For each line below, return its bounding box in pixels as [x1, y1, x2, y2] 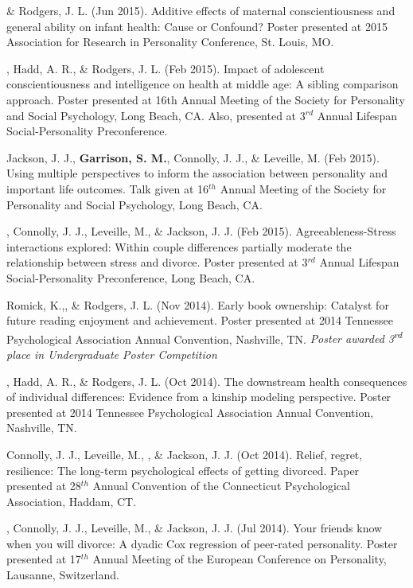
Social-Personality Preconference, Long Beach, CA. [6, 269, 255, 286]
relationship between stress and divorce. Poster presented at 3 [6, 254, 308, 271]
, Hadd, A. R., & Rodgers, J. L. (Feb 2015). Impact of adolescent [6, 60, 325, 76]
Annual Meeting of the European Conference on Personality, [92, 551, 387, 567]
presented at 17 [6, 551, 81, 567]
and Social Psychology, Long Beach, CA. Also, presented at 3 [6, 107, 306, 123]
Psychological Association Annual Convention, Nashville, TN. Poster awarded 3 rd [6, 328, 403, 347]
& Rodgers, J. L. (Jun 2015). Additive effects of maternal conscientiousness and [6, 2, 395, 18]
